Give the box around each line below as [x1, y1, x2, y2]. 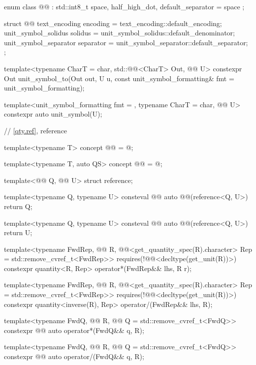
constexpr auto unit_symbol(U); [4, 109, 102, 119]
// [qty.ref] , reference [4, 125, 67, 135]
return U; [4, 227, 32, 238]
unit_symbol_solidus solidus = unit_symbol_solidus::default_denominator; [4, 28, 235, 38]
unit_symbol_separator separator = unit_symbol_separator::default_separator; [4, 37, 248, 47]
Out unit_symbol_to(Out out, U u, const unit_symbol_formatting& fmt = [4, 73, 234, 83]
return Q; [4, 201, 32, 211]
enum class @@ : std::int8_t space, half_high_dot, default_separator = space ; [4, 1, 245, 11]
